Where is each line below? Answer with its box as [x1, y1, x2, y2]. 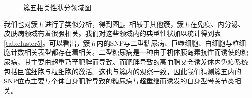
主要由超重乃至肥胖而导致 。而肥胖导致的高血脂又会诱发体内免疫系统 [31, 56, 248, 66]
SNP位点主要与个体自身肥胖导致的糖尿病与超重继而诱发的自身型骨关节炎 [4, 76, 235, 86]
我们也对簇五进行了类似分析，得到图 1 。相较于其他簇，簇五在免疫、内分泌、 [4, 18, 245, 29]
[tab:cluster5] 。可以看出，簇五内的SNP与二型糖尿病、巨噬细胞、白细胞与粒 [4, 37, 239, 48]
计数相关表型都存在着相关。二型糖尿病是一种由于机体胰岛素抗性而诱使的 [10, 47, 241, 57]
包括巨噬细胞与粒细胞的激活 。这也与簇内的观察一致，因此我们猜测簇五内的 [4, 66, 241, 76]
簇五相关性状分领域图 [23, 2, 91, 12]
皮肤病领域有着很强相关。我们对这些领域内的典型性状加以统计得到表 [4, 28, 221, 38]
